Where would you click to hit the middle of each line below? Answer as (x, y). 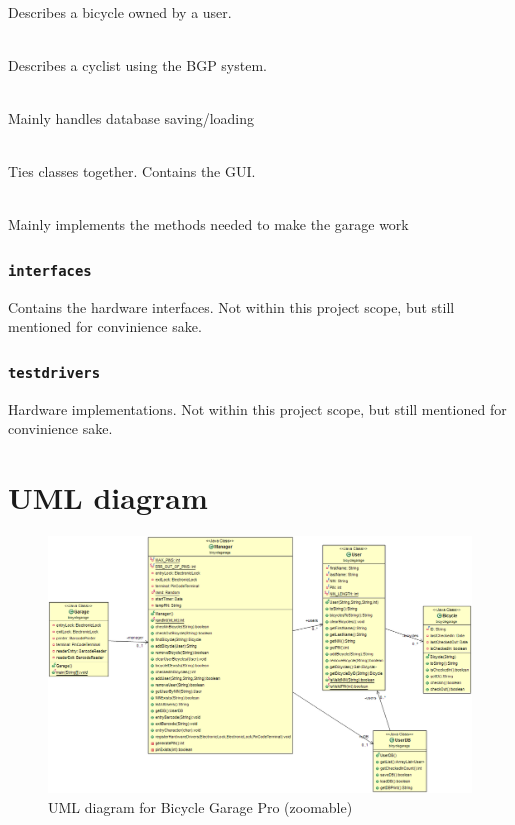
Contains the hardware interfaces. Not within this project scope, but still (231, 306)
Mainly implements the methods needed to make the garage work (208, 224)
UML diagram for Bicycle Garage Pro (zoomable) (200, 806)
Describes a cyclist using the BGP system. (137, 64)
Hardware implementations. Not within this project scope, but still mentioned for (257, 408)
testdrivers (54, 372)
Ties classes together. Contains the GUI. (132, 171)
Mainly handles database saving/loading (131, 117)
